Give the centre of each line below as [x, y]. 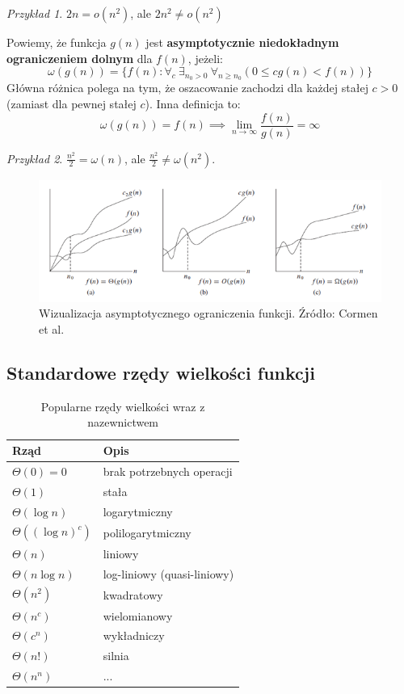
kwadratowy [133, 594]
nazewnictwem [123, 422]
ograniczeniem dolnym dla [80, 58]
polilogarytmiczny [147, 532]
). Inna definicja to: [193, 103]
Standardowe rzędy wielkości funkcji [161, 373]
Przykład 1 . [35, 13]
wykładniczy [134, 635]
